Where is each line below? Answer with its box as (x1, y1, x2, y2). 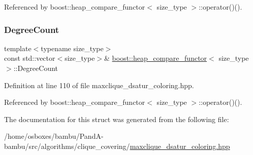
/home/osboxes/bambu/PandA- (4, 131, 104, 141)
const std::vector (4, 53, 55, 63)
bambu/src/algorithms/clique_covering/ (4, 140, 130, 151)
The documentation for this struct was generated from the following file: (4, 113, 229, 124)
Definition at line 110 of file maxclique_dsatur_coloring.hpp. (4, 80, 194, 90)
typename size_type (41, 43, 104, 53)
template (4, 43, 31, 53)
